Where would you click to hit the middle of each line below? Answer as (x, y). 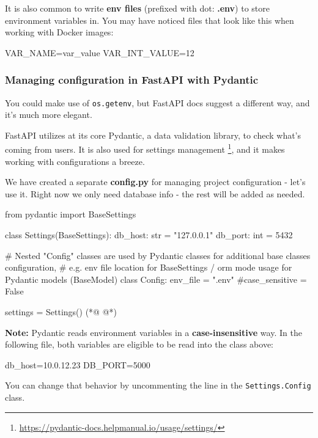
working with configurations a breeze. (75, 161)
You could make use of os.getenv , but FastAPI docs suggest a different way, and (157, 102)
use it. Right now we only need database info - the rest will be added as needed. (155, 193)
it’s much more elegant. (49, 115)
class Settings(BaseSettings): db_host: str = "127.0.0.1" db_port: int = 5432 (149, 235)
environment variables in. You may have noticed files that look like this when (150, 20)
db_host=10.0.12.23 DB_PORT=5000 (78, 364)
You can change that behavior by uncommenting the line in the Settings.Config (158, 385)
